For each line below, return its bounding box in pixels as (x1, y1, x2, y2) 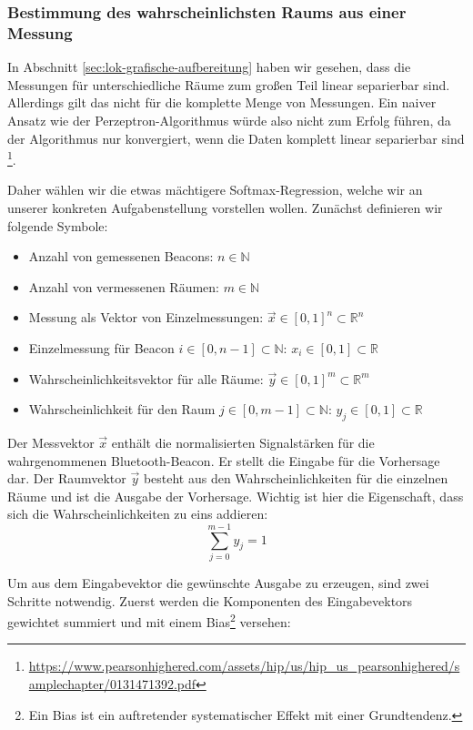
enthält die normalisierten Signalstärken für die (111, 432, 375, 451)
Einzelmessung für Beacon (28, 338, 175, 357)
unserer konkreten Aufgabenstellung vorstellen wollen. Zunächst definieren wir (7, 198, 443, 217)
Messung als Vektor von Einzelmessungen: (28, 308, 264, 327)
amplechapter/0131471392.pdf (28, 674, 196, 694)
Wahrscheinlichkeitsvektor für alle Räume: (28, 369, 264, 388)
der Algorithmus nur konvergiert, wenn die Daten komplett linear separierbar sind (7, 128, 465, 147)
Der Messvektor (7, 432, 95, 451)
